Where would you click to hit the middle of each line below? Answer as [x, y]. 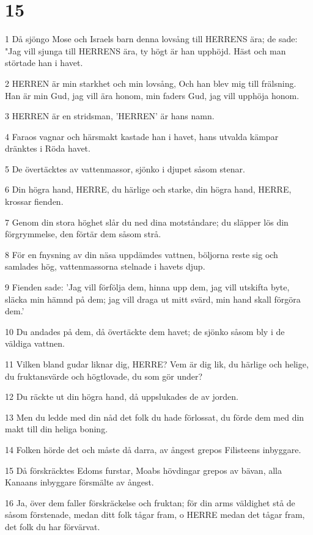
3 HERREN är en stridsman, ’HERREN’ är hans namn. [110, 116]
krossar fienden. [34, 201]
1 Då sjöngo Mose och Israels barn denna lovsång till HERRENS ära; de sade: [151, 39]
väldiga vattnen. [35, 343]
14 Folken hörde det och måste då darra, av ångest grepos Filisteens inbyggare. [153, 449]
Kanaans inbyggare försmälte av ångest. [79, 482]
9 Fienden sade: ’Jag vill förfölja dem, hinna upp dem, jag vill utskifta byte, [147, 287]
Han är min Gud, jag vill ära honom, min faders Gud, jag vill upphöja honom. [152, 95]
